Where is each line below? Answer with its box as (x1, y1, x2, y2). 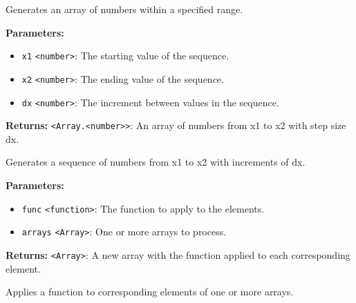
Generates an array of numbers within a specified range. (6, 2, 243, 16)
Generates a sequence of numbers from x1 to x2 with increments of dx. (6, 155, 306, 169)
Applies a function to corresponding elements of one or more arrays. (6, 284, 294, 299)
